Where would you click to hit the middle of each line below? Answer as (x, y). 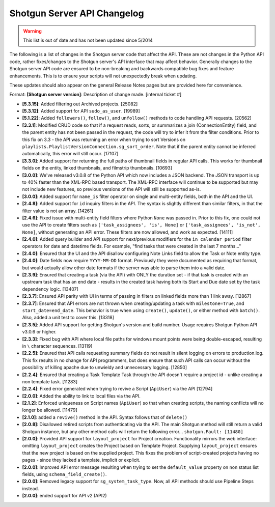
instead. (31, 488)
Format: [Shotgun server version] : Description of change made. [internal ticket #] (95, 95)
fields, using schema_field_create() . (64, 474)
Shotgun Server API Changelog (77, 13)
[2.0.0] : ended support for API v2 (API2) (64, 496)
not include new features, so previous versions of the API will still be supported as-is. (112, 189)
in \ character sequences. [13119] (57, 346)
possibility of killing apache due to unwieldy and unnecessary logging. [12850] (105, 368)
